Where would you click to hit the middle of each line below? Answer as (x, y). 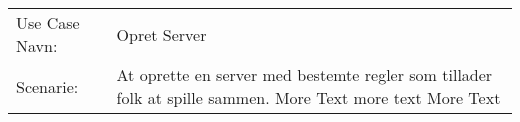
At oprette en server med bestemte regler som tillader (304, 74)
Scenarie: (47, 86)
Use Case (48, 22)
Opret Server (161, 34)
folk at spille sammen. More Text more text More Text (308, 97)
